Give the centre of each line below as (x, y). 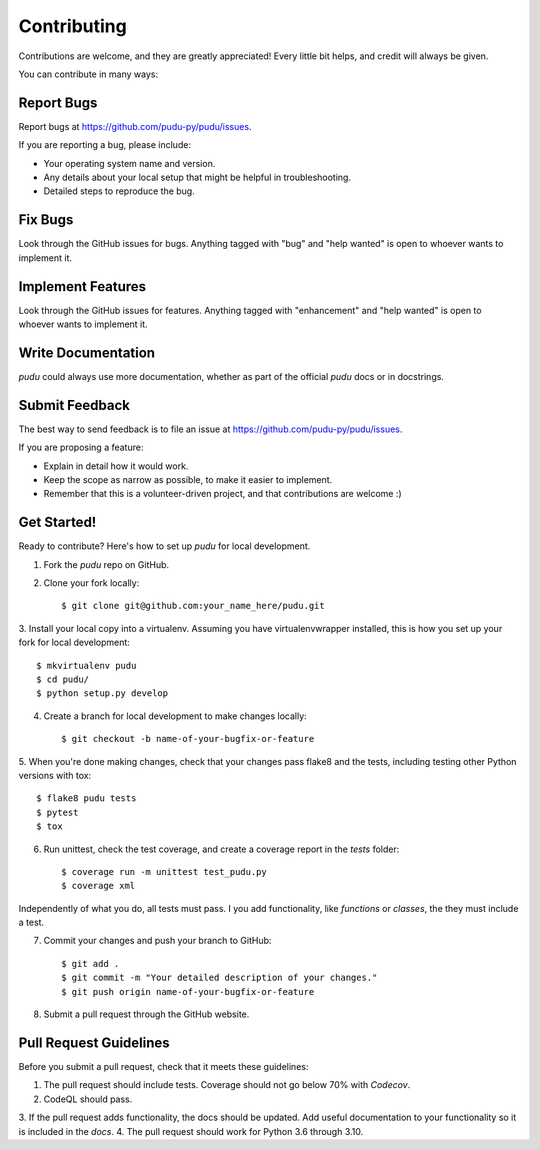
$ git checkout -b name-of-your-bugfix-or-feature (188, 739)
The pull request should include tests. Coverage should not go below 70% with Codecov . (227, 1085)
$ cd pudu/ (63, 679)
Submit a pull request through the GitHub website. (146, 1014)
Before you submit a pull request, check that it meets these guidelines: (163, 1066)
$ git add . (90, 963)
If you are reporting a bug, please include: (105, 145)
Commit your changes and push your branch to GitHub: (157, 941)
